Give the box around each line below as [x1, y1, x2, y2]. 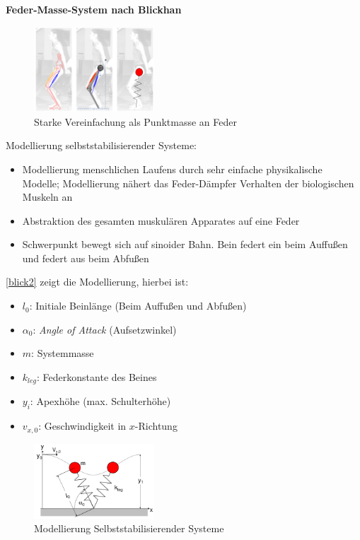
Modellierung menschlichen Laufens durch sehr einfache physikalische [22, 161, 323, 176]
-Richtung [134, 418, 178, 433]
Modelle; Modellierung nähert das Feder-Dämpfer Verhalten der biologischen [22, 175, 354, 190]
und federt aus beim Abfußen [22, 250, 149, 265]
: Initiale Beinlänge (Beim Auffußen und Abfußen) [29, 298, 247, 313]
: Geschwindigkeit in [38, 418, 127, 433]
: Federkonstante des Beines [37, 369, 157, 384]
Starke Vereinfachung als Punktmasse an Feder [34, 114, 237, 129]
